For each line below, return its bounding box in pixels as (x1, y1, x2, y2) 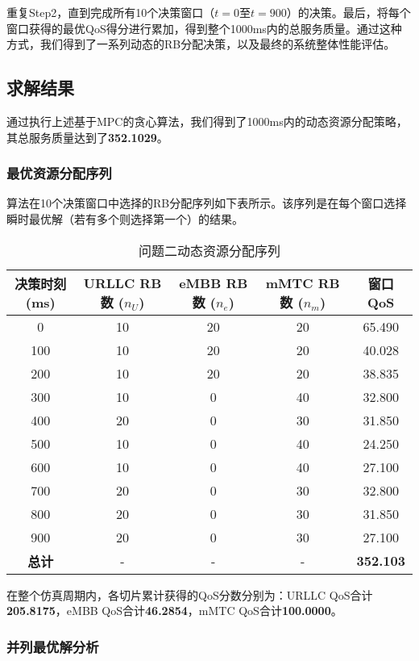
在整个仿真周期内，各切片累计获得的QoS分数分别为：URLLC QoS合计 (6, 586, 373, 603)
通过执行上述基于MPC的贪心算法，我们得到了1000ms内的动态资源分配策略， (6, 112, 408, 129)
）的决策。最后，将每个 (286, 4, 411, 20)
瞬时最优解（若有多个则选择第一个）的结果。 (6, 210, 243, 227)
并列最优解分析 (6, 636, 99, 656)
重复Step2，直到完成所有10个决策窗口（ (6, 4, 215, 20)
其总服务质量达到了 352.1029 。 (6, 128, 168, 145)
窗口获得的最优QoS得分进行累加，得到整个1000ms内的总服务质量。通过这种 (6, 19, 402, 36)
